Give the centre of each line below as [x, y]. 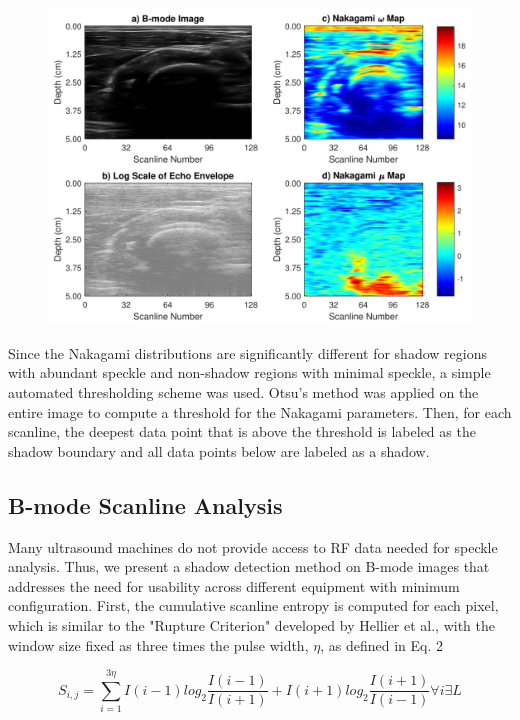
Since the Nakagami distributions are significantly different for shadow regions [247, 352]
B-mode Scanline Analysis [145, 504]
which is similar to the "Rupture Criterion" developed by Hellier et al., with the [252, 624]
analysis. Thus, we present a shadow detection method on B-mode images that [249, 566]
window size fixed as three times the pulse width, [158, 644]
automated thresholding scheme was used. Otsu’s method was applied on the [243, 391]
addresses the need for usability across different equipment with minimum [234, 585]
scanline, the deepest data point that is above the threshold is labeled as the [242, 431]
